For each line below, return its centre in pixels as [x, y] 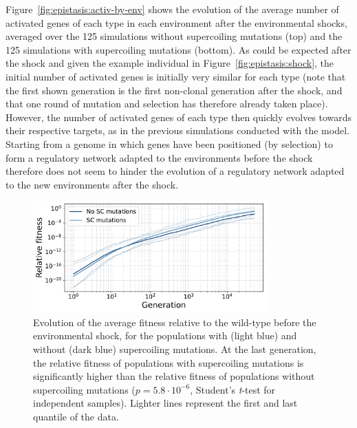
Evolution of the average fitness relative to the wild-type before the [175, 322]
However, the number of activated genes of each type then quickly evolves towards [179, 117]
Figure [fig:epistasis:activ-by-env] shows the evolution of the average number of [172, 9]
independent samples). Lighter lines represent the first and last [165, 403]
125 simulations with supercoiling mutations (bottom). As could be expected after [178, 49]
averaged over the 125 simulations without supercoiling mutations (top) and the [174, 36]
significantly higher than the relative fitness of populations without [174, 376]
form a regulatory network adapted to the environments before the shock [159, 157]
